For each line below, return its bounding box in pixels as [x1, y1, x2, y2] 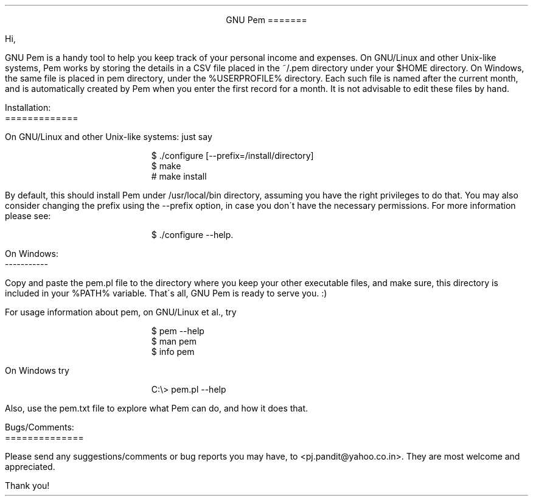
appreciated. [5, 461, 55, 472]
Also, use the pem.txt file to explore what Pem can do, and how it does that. [5, 403, 308, 413]
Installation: [5, 102, 51, 113]
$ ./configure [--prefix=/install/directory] [151, 150, 314, 161]
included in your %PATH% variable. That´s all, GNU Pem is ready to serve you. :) [5, 288, 327, 298]
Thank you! [5, 480, 50, 491]
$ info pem [151, 346, 195, 357]
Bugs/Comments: [5, 422, 74, 432]
